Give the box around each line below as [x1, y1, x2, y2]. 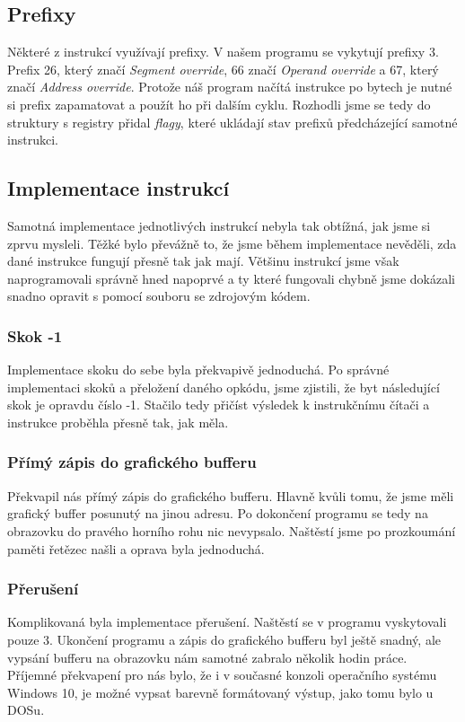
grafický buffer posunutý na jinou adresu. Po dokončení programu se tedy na [7, 504, 428, 523]
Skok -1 [7, 324, 63, 347]
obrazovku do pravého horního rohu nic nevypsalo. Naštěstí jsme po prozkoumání [7, 521, 456, 540]
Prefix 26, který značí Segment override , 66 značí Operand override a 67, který [7, 59, 439, 78]
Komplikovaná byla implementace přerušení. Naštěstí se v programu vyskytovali [7, 612, 447, 631]
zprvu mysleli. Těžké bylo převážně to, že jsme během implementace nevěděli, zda [7, 233, 457, 252]
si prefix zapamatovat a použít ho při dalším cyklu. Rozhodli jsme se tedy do [7, 94, 431, 113]
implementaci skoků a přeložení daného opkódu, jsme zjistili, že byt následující [7, 377, 440, 396]
